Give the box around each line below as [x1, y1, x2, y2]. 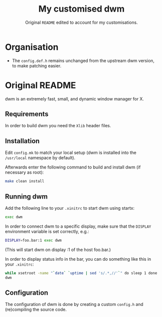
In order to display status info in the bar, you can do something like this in [5, 256, 151, 262]
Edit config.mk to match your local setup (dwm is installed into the [5, 150, 137, 156]
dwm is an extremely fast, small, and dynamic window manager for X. [5, 96, 144, 101]
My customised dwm [38, 3, 125, 15]
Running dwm [5, 192, 48, 200]
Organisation [5, 41, 59, 52]
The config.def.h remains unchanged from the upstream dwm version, [12, 57, 155, 64]
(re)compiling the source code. [5, 307, 67, 313]
